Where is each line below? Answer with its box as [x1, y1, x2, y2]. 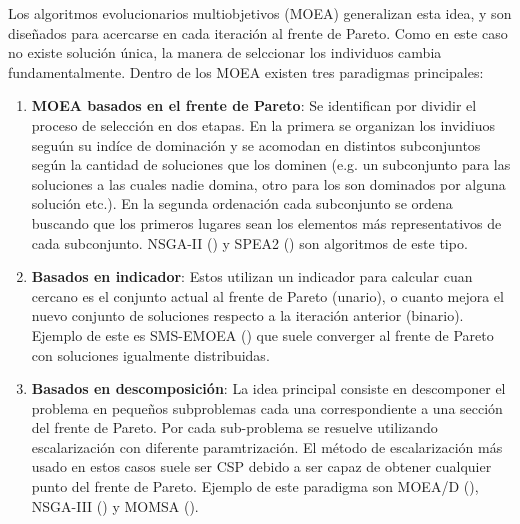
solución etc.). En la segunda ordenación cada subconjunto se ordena [31, 193, 453, 214]
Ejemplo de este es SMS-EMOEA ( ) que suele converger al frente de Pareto [31, 324, 494, 345]
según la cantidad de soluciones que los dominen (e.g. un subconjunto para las [31, 154, 511, 175]
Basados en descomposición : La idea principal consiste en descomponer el [31, 378, 506, 399]
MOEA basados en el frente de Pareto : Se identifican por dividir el [31, 95, 477, 116]
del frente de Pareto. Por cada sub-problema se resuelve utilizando [31, 417, 438, 438]
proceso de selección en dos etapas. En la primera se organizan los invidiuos [31, 114, 496, 135]
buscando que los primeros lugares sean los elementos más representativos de [31, 212, 502, 233]
